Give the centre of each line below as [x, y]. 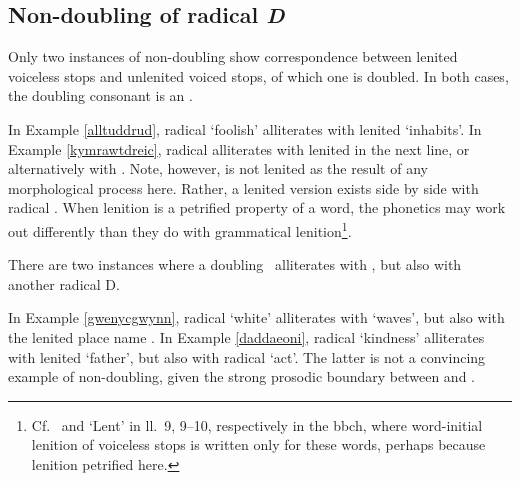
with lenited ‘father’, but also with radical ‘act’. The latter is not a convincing [247, 356]
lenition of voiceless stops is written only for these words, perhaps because [258, 444]
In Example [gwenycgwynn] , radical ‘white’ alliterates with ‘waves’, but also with [256, 317]
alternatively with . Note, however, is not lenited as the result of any [218, 168]
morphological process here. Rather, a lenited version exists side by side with [243, 187]
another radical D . [64, 283]
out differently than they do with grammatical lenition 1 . [180, 229]
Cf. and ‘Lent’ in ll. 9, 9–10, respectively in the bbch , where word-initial [257, 424]
